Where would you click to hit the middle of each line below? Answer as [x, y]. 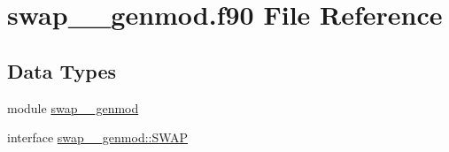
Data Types [62, 70]
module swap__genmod [73, 107]
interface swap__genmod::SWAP [98, 137]
